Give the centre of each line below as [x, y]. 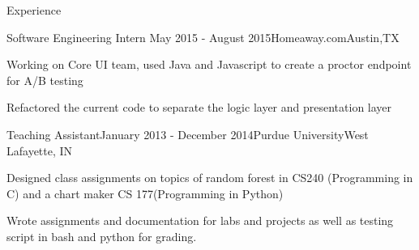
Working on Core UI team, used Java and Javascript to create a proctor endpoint [209, 64]
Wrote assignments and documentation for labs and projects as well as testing [200, 220]
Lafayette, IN [40, 150]
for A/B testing [45, 80]
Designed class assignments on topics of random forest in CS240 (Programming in [210, 178]
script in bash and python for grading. [102, 236]
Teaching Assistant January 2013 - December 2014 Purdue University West [188, 134]
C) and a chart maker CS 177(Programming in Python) [145, 193]
